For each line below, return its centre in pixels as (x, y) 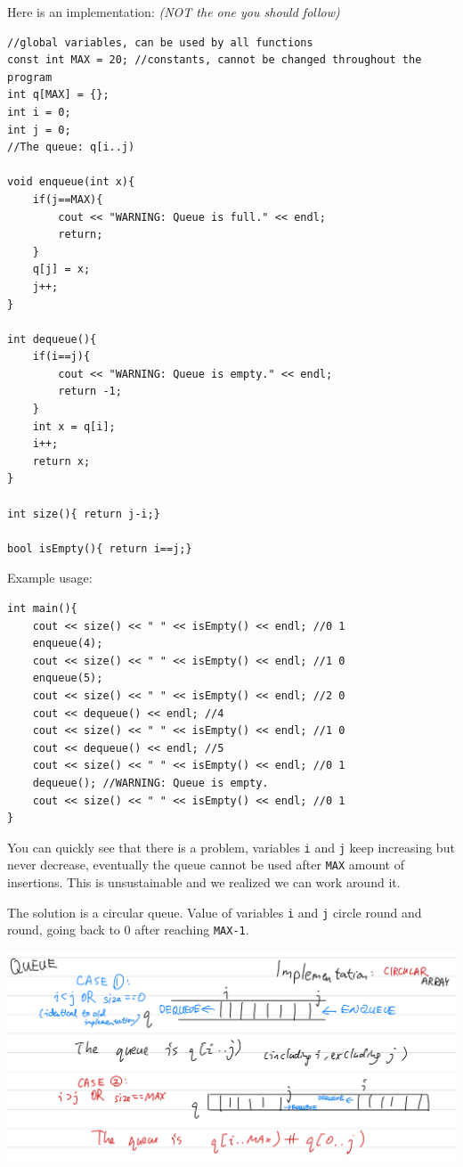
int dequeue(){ (52, 339)
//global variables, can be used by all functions (160, 42)
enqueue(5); (68, 678)
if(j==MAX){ (68, 199)
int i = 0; (39, 112)
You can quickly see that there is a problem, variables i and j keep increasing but (231, 847)
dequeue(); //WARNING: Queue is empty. (150, 783)
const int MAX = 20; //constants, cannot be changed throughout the (215, 60)
